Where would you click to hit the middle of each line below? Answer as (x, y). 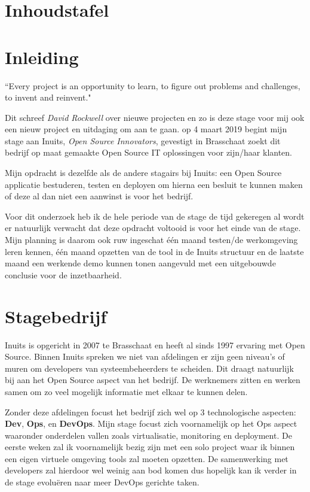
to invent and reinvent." (48, 97)
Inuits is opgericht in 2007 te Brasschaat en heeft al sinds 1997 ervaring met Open (155, 344)
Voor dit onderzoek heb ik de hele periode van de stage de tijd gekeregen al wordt (155, 216)
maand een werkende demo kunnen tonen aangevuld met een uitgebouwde (140, 263)
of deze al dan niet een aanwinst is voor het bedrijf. (99, 196)
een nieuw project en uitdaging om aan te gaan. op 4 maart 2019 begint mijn (146, 129)
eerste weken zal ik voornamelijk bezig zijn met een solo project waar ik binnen (150, 447)
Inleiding (42, 57)
